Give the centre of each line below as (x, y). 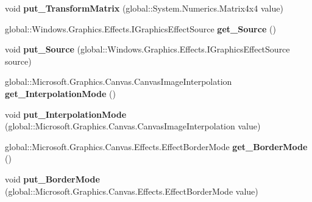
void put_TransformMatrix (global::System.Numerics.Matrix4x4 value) (144, 8)
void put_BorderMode (52, 179)
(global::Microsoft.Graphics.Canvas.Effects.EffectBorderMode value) (132, 191)
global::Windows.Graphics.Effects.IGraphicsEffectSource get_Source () (140, 28)
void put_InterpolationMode (66, 114)
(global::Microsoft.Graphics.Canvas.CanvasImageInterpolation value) (133, 126)
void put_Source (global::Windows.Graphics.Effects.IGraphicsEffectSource (147, 49)
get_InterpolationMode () (60, 93)
